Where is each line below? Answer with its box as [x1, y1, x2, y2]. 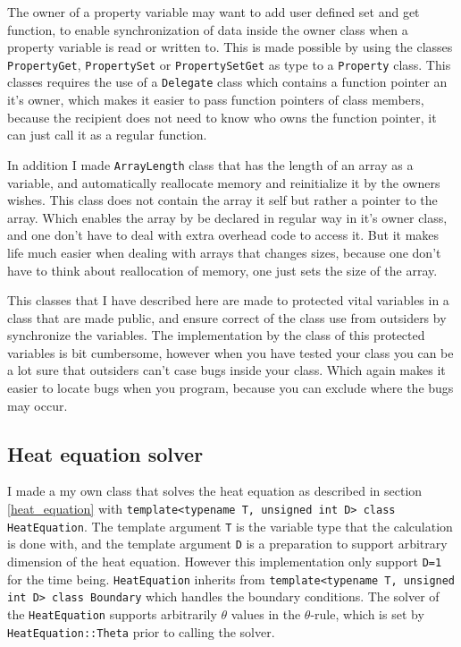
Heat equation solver [7, 439, 204, 467]
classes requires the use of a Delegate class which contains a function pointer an [7, 72, 448, 91]
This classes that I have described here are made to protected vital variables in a [7, 291, 449, 310]
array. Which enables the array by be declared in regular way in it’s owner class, [7, 208, 448, 226]
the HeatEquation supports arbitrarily [7, 604, 217, 623]
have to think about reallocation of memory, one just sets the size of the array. [7, 260, 438, 279]
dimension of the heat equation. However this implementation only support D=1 [7, 552, 442, 571]
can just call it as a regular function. [7, 125, 207, 144]
